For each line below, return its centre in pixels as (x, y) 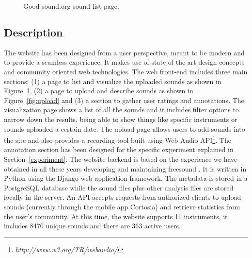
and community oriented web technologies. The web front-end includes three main (126, 71)
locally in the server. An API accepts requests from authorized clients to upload (123, 197)
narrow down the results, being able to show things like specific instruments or (121, 119)
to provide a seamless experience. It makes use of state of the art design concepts (124, 62)
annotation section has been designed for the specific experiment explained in (119, 149)
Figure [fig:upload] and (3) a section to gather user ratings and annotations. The (124, 100)
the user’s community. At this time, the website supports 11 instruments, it (116, 216)
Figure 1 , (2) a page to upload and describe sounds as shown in (99, 91)
